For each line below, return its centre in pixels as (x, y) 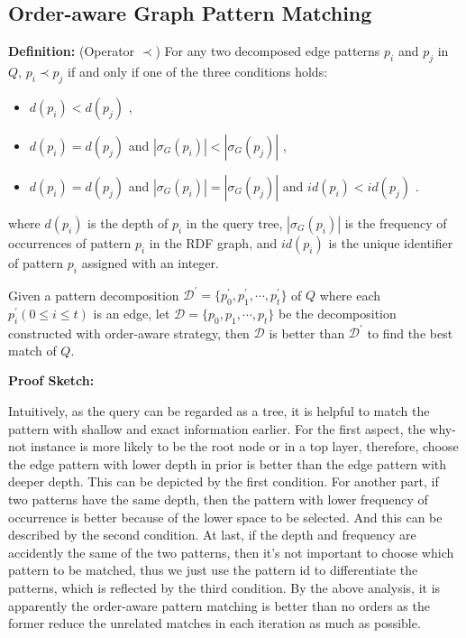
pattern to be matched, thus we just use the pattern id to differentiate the (213, 570)
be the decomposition (338, 313)
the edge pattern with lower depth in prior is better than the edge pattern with (228, 463)
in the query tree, (234, 222)
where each (350, 295)
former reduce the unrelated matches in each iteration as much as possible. (215, 623)
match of (32, 350)
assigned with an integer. (150, 262)
